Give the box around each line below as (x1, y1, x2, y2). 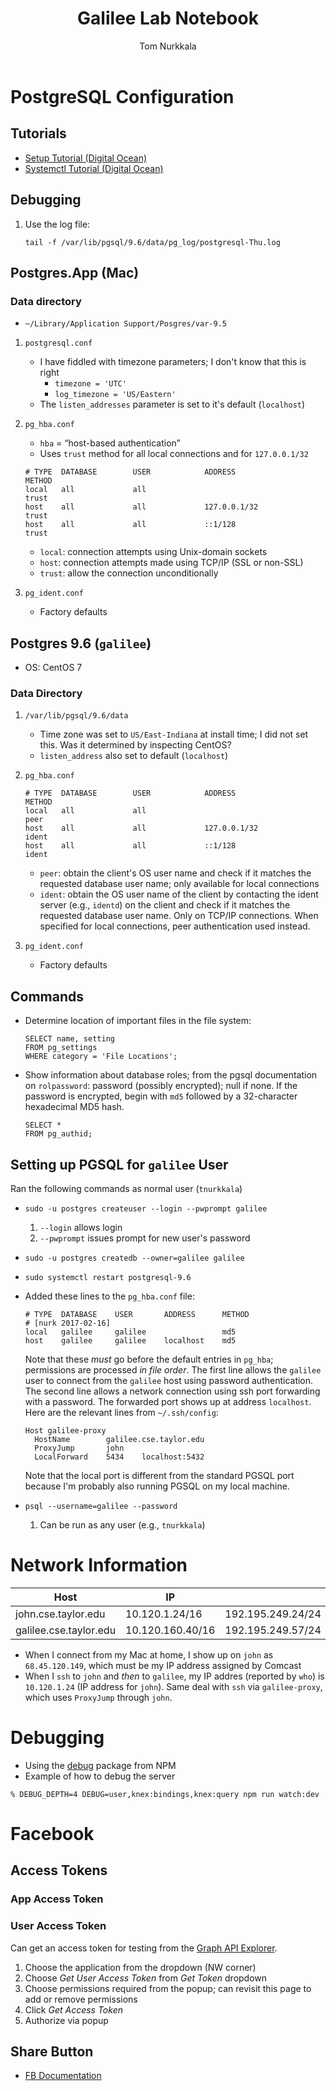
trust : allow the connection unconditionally (39, 567, 219, 579)
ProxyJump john (34, 1443, 125, 1453)
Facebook (10, 1823, 95, 1846)
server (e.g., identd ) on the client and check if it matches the (39, 899, 291, 911)
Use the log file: (24, 218, 91, 230)
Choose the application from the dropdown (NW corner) (24, 1961, 257, 1973)
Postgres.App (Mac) (10, 264, 140, 281)
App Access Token (10, 1892, 104, 1906)
